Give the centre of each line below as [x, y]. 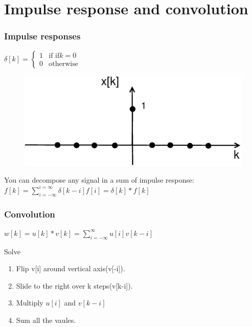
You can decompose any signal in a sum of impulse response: [99, 179]
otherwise [63, 64]
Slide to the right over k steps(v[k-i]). [74, 285]
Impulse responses [42, 36]
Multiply [30, 303]
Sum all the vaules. [46, 320]
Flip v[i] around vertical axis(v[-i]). [71, 268]
